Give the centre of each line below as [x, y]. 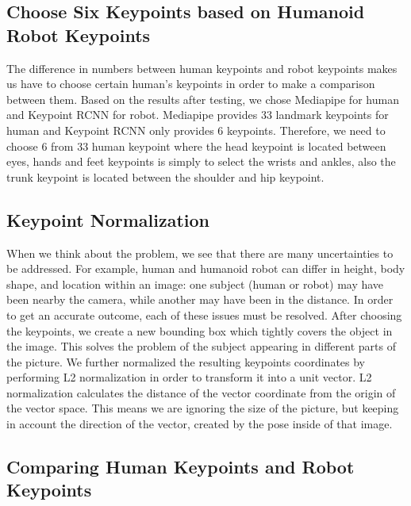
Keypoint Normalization [108, 219]
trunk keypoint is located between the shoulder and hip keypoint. [165, 176]
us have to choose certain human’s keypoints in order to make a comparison [191, 84]
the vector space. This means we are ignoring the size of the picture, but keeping [203, 408]
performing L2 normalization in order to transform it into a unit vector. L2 [189, 377]
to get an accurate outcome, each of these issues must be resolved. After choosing [204, 314]
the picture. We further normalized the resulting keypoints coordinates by [186, 361]
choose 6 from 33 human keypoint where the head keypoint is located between [196, 146]
